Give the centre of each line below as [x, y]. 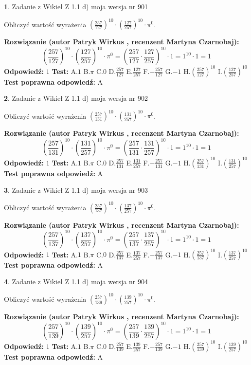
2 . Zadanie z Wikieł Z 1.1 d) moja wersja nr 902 [76, 98]
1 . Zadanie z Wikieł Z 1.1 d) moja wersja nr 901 [76, 6]
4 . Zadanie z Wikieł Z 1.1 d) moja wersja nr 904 [76, 281]
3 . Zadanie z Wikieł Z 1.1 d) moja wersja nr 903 [76, 190]
